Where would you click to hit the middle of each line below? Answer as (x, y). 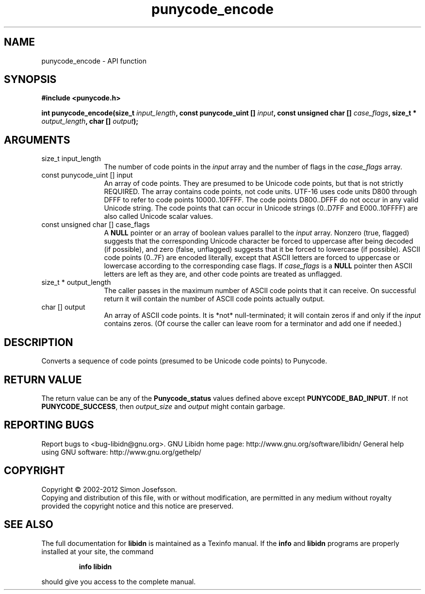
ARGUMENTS (37, 140)
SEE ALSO (29, 525)
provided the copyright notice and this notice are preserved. (138, 506)
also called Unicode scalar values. (158, 216)
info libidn (95, 566)
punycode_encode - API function (94, 61)
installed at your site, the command (98, 551)
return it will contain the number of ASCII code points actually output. (214, 299)
